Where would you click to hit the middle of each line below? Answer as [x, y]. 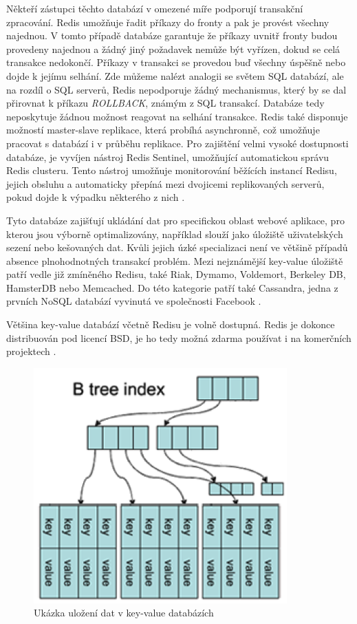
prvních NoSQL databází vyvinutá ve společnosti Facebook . [134, 301]
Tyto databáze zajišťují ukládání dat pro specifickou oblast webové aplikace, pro [175, 220]
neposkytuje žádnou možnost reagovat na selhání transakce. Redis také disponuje [177, 116]
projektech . [31, 351]
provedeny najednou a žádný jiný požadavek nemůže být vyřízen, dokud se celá [173, 49]
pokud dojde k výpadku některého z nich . [96, 197]
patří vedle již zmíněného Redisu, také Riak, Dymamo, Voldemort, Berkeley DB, [176, 274]
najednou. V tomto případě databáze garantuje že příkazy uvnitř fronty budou [172, 35]
